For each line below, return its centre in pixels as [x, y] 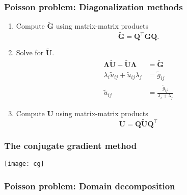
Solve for [30, 52]
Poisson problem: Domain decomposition [90, 186]
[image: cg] [24, 164]
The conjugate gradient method [71, 145]
